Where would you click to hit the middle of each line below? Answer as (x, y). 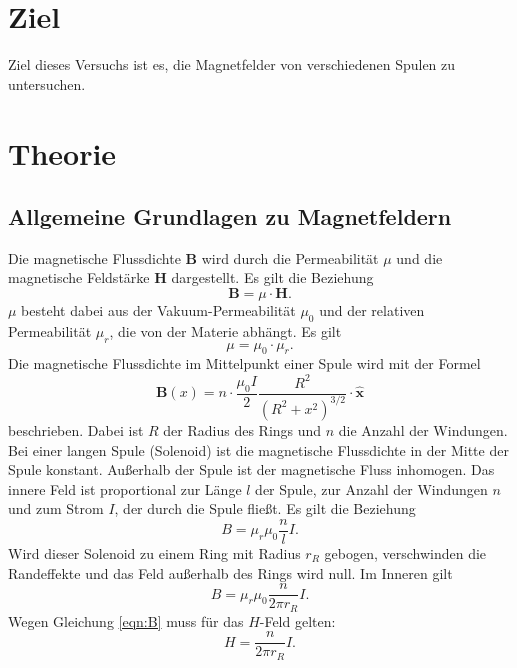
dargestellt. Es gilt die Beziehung (272, 277)
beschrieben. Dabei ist (76, 429)
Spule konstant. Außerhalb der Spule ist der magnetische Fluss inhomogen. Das (251, 469)
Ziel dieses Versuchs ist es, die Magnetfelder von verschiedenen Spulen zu (232, 64)
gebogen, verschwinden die (405, 553)
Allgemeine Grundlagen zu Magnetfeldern (230, 216)
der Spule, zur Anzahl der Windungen (371, 488)
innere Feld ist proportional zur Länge (125, 488)
